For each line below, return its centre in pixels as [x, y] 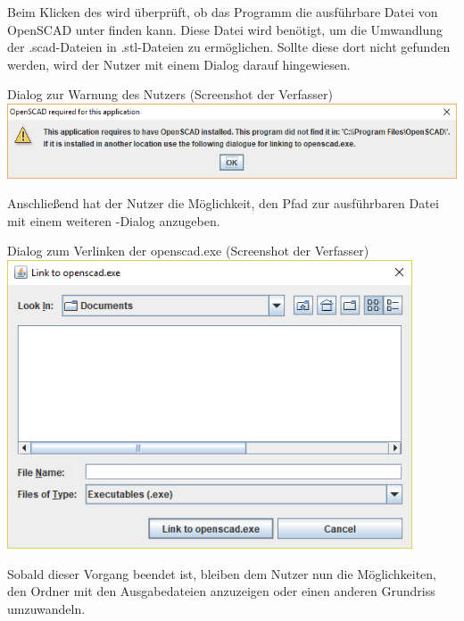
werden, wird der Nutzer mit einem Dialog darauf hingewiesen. [179, 64]
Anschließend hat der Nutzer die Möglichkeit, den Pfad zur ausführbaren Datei [223, 203]
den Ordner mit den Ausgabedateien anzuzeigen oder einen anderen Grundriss [221, 591]
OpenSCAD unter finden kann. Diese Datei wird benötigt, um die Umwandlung [225, 29]
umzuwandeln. [46, 609]
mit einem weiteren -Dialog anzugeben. [114, 220]
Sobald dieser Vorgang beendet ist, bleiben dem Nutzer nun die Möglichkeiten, [222, 573]
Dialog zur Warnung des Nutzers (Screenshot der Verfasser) [170, 94]
